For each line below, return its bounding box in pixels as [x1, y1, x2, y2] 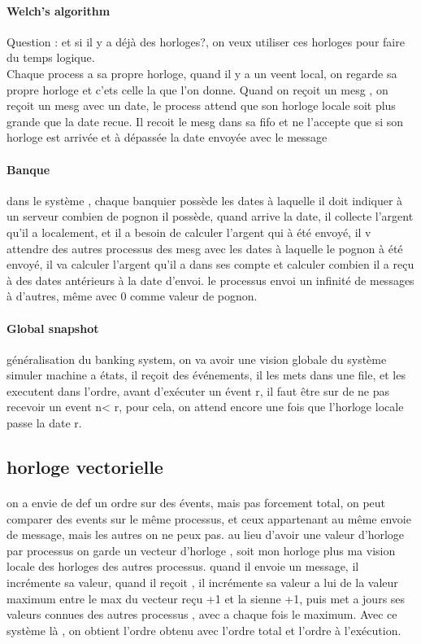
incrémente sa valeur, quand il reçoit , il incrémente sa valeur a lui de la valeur [7, 574, 398, 591]
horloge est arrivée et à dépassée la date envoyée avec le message [7, 129, 328, 146]
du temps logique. [7, 49, 95, 66]
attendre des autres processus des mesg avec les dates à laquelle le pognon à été [7, 239, 403, 256]
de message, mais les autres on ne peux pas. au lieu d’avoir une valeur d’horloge [7, 526, 405, 543]
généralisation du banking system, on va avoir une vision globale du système [7, 350, 387, 367]
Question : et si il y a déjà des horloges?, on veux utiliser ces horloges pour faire [7, 33, 405, 50]
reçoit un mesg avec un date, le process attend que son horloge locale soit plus [7, 97, 396, 114]
